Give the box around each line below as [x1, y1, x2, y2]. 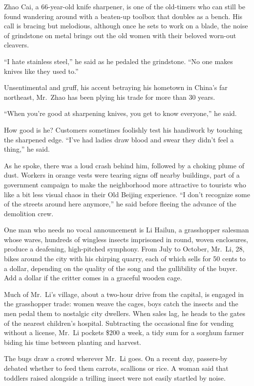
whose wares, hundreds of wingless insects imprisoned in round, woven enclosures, [4, 234, 248, 244]
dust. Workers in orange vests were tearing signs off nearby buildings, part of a [4, 170, 240, 180]
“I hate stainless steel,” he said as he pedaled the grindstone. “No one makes [4, 56, 233, 66]
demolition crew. [4, 208, 54, 218]
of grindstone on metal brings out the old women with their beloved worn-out [4, 30, 236, 40]
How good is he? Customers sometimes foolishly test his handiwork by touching [4, 124, 242, 135]
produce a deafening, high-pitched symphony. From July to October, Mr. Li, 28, [4, 244, 245, 254]
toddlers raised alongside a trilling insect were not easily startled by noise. [4, 372, 226, 383]
